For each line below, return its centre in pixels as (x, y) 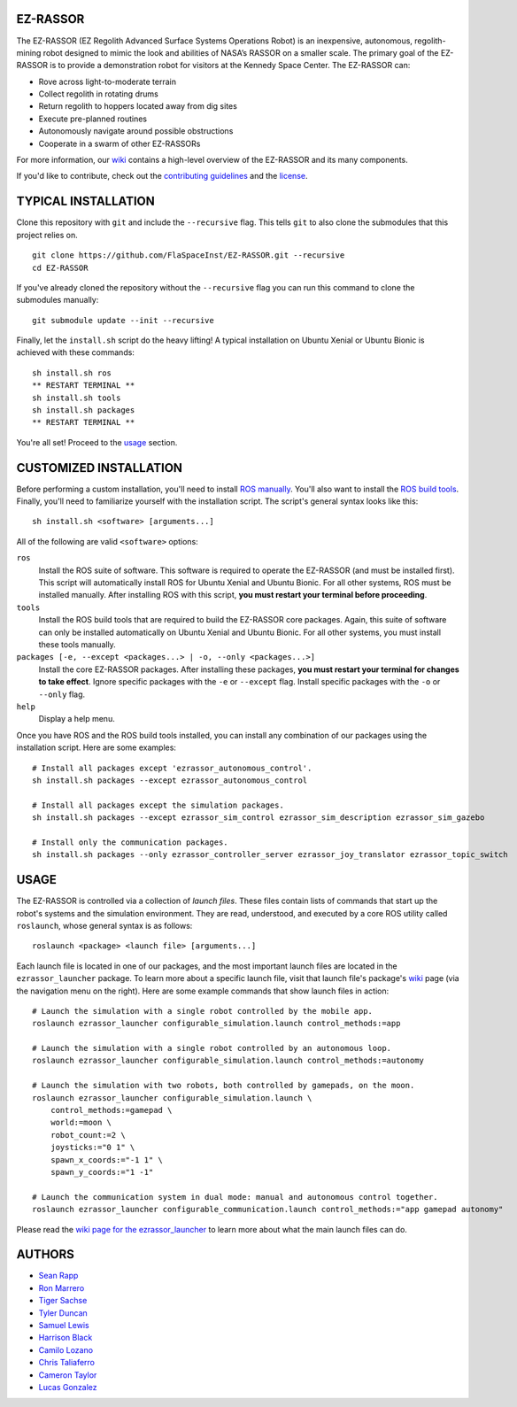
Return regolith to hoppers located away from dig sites (138, 106)
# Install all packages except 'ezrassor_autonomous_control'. (172, 768)
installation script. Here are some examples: (96, 747)
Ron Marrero (62, 1287)
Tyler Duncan (63, 1313)
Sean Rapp (58, 1276)
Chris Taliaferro (67, 1363)
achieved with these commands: (75, 352)
